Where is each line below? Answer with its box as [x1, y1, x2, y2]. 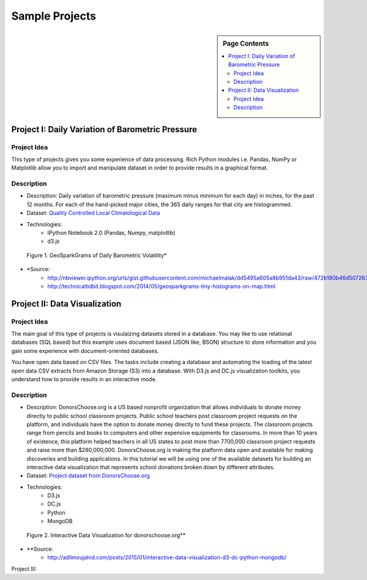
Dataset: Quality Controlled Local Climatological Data [26, 209, 160, 217]
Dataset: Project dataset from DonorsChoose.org [26, 472, 150, 480]
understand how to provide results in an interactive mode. [11, 376, 157, 383]
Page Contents [223, 39, 269, 48]
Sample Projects [11, 9, 97, 23]
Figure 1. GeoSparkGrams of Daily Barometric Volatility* [26, 251, 167, 259]
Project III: [11, 565, 37, 572]
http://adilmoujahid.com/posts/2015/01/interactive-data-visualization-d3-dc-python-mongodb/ [47, 554, 287, 561]
